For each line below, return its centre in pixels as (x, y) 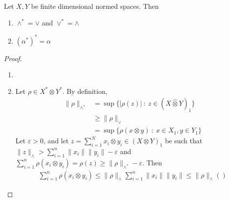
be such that (184, 141)
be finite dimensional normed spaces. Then (95, 6)
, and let (56, 141)
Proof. (13, 58)
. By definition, (85, 91)
